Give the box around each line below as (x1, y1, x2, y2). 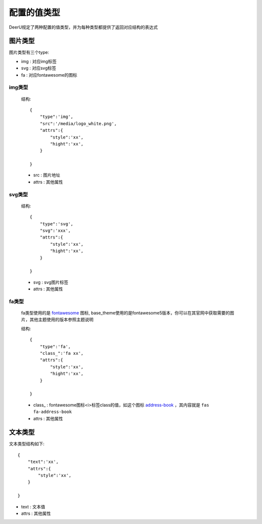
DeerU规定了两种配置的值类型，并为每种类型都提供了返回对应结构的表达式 (9, 24, 158, 30)
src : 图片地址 (33, 172, 61, 178)
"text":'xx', (27, 459, 59, 465)
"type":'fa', (39, 344, 71, 349)
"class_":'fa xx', (39, 350, 84, 356)
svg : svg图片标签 (33, 279, 69, 285)
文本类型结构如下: (9, 441, 45, 447)
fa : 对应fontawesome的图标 (21, 72, 78, 78)
